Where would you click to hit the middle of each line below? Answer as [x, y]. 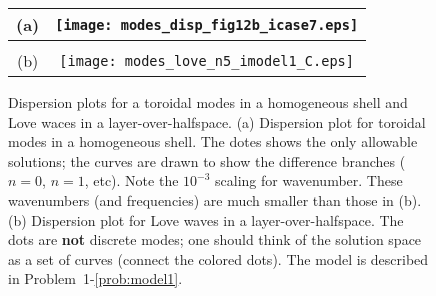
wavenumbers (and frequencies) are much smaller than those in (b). [215, 199]
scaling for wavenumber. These [309, 180]
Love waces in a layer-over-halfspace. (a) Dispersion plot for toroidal [217, 121]
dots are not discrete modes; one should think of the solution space [215, 239]
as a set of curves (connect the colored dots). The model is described [218, 258]
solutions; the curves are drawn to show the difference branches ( [207, 160]
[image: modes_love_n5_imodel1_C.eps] [206, 60]
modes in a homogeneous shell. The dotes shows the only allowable [213, 141]
